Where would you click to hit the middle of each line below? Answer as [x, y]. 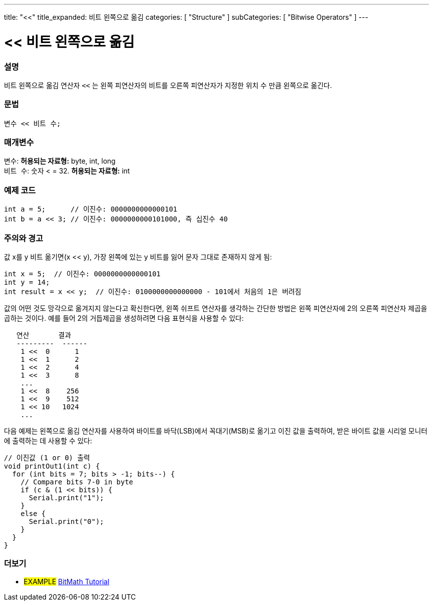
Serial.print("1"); [66, 497]
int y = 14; [27, 282]
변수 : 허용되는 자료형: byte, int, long [60, 161]
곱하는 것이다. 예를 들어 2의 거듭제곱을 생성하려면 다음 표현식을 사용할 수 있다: [124, 318]
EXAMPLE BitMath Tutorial [67, 581]
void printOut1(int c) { [52, 466]
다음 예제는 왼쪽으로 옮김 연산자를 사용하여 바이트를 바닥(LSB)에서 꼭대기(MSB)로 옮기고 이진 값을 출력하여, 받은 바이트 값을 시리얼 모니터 [216, 431]
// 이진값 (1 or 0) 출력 [47, 457]
